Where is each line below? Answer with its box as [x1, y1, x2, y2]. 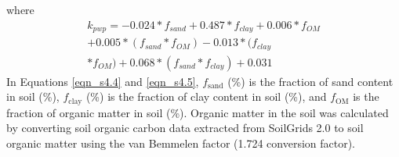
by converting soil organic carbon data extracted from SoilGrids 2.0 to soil [6, 120, 364, 136]
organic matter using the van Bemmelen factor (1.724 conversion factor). [6, 134, 356, 151]
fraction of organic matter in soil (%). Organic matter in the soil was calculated [6, 104, 389, 120]
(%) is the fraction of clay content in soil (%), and [85, 88, 327, 105]
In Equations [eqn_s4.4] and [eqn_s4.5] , [6, 73, 199, 89]
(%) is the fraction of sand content [227, 73, 394, 89]
